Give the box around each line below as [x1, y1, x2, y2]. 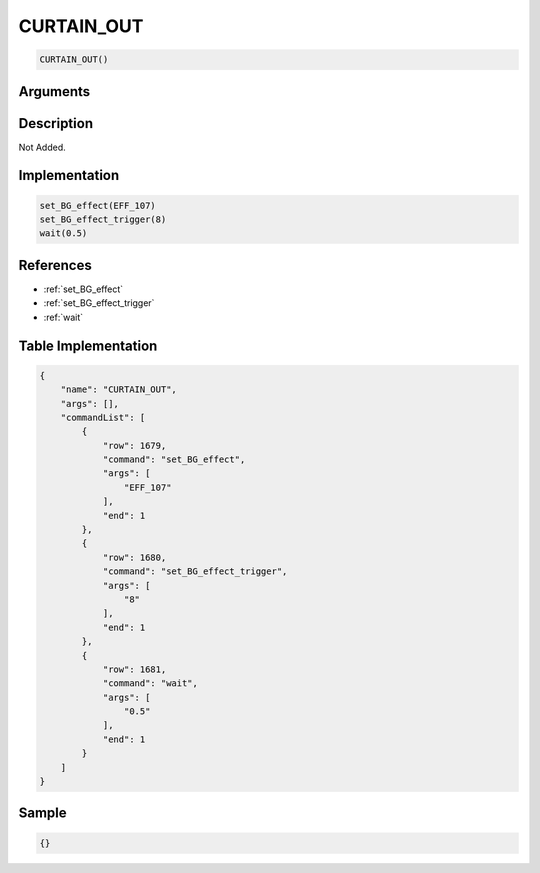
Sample [18, 805, 67, 822]
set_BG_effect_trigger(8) [39, 214, 167, 225]
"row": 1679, [102, 440, 167, 451]
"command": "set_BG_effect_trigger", [102, 566, 288, 577]
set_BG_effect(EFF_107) [39, 200, 157, 211]
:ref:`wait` [43, 311, 84, 323]
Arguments [18, 83, 91, 100]
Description [18, 115, 94, 132]
